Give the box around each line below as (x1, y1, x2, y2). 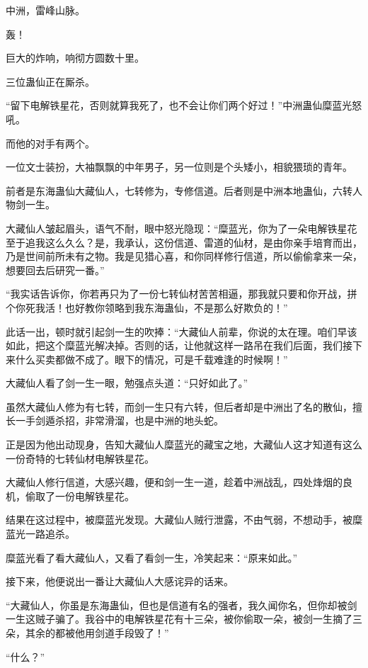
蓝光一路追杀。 (6, 526, 75, 541)
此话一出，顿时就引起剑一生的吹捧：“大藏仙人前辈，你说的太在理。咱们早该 (6, 324, 357, 339)
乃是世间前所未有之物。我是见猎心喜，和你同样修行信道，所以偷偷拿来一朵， (6, 249, 362, 264)
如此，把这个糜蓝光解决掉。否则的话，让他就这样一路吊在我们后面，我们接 (6, 338, 352, 353)
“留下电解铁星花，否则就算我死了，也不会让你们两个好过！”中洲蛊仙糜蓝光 (6, 98, 352, 113)
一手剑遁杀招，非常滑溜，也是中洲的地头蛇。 (15, 413, 224, 428)
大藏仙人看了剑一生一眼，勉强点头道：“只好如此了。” (6, 375, 248, 390)
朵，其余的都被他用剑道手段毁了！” (6, 625, 169, 640)
